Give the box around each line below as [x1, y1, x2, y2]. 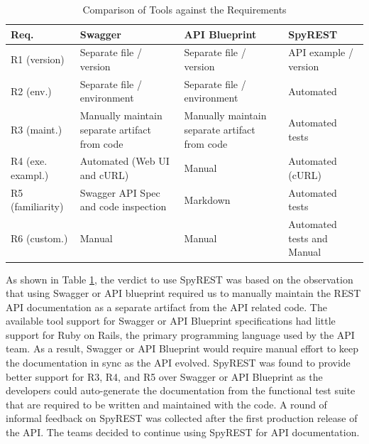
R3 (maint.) [11, 121, 62, 136]
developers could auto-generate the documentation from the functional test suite [6, 383, 356, 398]
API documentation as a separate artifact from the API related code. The [6, 299, 327, 314]
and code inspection [79, 199, 167, 214]
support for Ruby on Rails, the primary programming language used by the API [6, 327, 355, 342]
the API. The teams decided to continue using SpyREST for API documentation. [6, 425, 360, 440]
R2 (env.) [11, 83, 52, 98]
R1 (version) [11, 52, 65, 67]
